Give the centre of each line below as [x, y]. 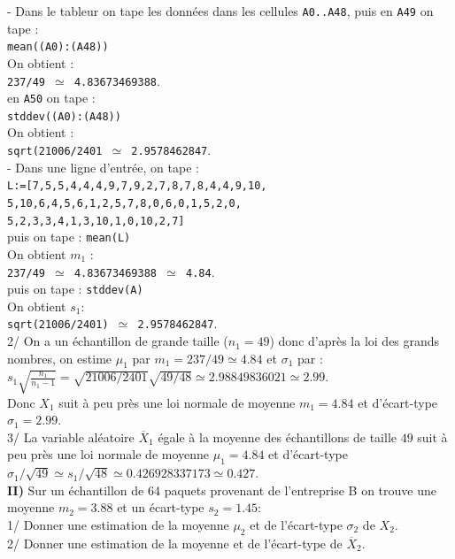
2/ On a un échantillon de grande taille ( [118, 341]
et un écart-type [161, 507]
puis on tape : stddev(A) [75, 289]
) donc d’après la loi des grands [355, 341]
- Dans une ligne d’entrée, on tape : [103, 167]
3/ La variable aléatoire [71, 436]
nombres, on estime [60, 358]
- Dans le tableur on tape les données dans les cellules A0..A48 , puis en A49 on [220, 11]
